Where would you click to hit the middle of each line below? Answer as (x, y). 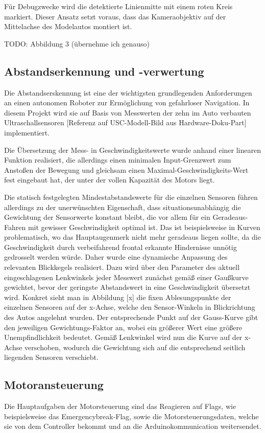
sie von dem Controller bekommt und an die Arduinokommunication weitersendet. (133, 426)
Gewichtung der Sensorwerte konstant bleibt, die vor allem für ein (107, 217)
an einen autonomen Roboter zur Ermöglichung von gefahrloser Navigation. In (127, 102)
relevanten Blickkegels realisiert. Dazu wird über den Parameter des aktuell (122, 267)
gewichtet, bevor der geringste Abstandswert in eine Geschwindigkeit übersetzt (127, 287)
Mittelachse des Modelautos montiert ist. (68, 26)
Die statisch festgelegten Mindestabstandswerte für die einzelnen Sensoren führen (131, 197)
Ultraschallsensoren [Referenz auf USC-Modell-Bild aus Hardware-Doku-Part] (125, 122)
